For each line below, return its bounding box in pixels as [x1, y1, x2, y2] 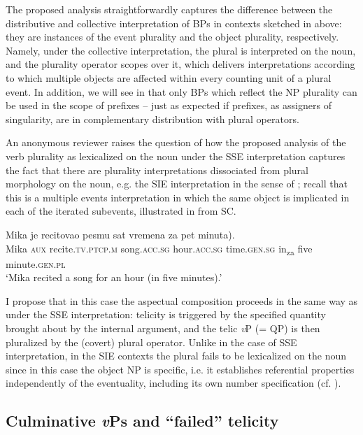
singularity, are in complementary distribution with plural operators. [6, 111, 299, 126]
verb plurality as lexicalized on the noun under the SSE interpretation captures [6, 148, 346, 163]
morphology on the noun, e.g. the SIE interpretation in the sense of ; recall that [6, 176, 348, 191]
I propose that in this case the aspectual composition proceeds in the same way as [6, 293, 358, 308]
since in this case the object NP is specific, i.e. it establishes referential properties [6, 362, 355, 376]
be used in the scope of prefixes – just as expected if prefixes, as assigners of [6, 98, 332, 113]
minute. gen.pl [6, 256, 66, 271]
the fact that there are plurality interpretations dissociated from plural [6, 162, 308, 177]
